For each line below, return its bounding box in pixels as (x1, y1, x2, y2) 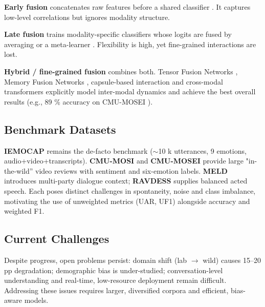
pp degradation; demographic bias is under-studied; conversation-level (4, 264, 223, 275)
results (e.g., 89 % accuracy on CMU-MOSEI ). (4, 96, 153, 107)
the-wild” (4, 165, 33, 176)
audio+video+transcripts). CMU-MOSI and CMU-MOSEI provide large (4, 155, 244, 166)
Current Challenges (4, 231, 109, 247)
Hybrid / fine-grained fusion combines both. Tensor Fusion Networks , (4, 66, 238, 76)
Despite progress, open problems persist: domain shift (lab (4, 254, 187, 265)
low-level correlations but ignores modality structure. (4, 11, 170, 22)
